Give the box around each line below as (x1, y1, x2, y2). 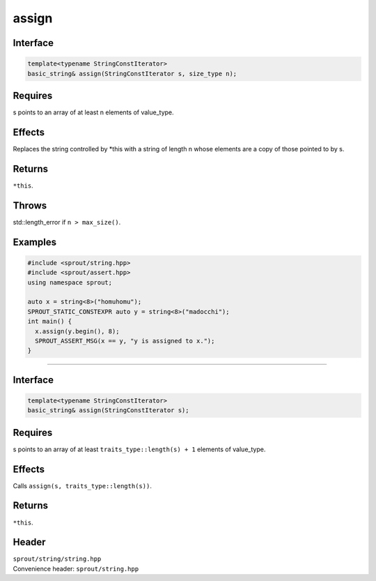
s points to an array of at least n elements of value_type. (13, 108, 174, 116)
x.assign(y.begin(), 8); (35, 327, 120, 335)
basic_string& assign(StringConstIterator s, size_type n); (27, 70, 237, 77)
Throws (13, 199, 47, 211)
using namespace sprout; (27, 278, 113, 286)
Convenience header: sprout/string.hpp (13, 564, 139, 573)
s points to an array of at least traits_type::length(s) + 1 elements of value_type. (13, 445, 266, 453)
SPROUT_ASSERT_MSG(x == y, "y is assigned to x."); (35, 337, 215, 345)
